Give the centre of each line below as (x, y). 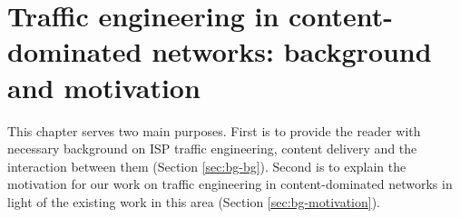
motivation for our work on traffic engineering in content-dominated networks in (230, 184)
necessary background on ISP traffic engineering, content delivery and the (212, 149)
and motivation (104, 87)
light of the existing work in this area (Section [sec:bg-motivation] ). (194, 201)
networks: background (292, 51)
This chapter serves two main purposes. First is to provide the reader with (214, 130)
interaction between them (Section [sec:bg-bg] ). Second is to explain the (207, 166)
